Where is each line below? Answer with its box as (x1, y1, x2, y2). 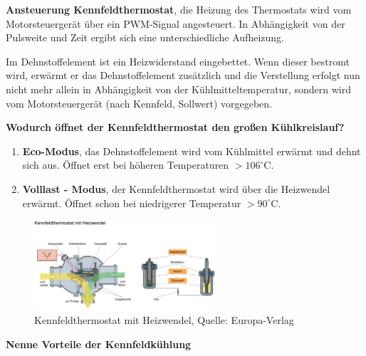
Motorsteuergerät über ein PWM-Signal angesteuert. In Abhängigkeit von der (6, 16, 345, 31)
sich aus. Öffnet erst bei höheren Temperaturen (22, 157, 229, 172)
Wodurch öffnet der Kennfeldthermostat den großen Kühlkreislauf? (6, 120, 345, 135)
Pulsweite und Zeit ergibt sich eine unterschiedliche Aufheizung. (6, 30, 284, 45)
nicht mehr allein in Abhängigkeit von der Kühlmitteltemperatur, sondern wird (6, 81, 351, 96)
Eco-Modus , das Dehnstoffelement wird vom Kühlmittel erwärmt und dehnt (22, 143, 361, 158)
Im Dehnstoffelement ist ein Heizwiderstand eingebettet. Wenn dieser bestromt (6, 53, 350, 68)
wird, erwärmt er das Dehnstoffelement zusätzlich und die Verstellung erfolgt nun (6, 68, 360, 83)
